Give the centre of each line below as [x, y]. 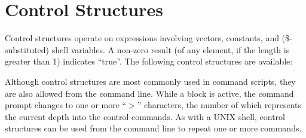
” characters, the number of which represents [219, 105]
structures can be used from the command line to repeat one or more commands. [153, 128]
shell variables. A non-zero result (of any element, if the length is [171, 49]
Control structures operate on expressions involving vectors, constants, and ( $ [147, 38]
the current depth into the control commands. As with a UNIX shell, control [145, 116]
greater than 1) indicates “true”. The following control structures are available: [149, 61]
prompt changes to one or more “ [66, 105]
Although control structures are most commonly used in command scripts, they [150, 81]
